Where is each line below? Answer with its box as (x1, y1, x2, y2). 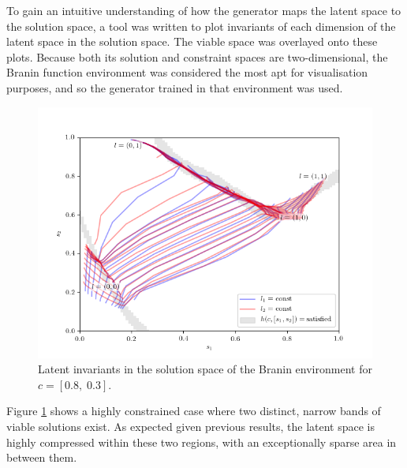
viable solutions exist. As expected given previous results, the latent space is (6, 417, 375, 434)
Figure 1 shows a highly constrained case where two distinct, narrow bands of (6, 402, 381, 419)
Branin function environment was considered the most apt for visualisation (6, 64, 368, 80)
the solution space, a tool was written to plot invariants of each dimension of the (6, 17, 396, 34)
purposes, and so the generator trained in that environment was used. (6, 79, 343, 95)
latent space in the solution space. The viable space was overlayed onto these (6, 33, 378, 50)
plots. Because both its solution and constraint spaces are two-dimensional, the (6, 48, 388, 65)
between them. (6, 449, 77, 466)
